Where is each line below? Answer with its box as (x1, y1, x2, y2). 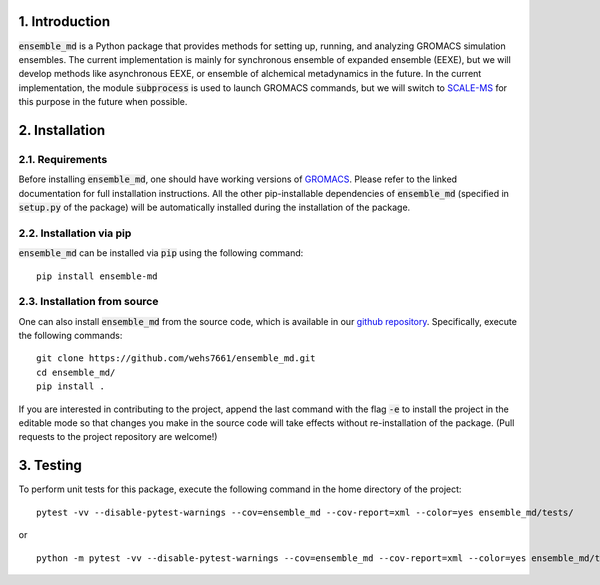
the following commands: (18, 330, 123, 342)
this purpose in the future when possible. (18, 96, 188, 108)
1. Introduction (18, 13, 110, 30)
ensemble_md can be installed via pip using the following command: (18, 247, 304, 259)
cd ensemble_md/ (36, 366, 116, 378)
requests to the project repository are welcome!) (18, 431, 218, 443)
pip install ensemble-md (36, 270, 158, 282)
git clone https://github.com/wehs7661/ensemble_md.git (36, 353, 316, 364)
